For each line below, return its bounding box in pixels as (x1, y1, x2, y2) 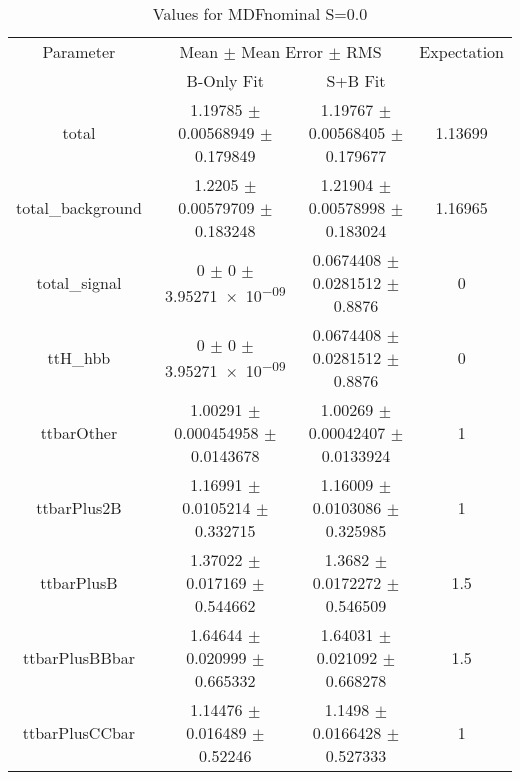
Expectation (419, 40, 504, 63)
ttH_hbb (47, 346, 111, 369)
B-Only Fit (186, 69, 264, 92)
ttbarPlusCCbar (22, 721, 136, 744)
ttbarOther (40, 421, 118, 444)
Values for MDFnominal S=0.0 (152, 2, 368, 25)
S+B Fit (326, 69, 386, 92)
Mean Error (241, 40, 324, 63)
